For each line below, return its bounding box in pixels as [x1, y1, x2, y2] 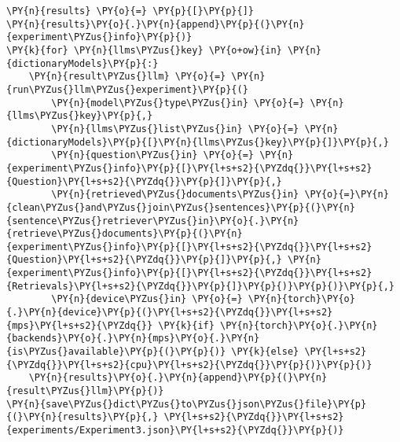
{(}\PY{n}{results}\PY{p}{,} [6, 411, 159, 423]
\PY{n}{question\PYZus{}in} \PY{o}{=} [51, 149, 254, 161]
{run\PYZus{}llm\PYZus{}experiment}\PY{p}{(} [6, 83, 248, 95]
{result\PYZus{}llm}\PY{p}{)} [6, 385, 164, 397]
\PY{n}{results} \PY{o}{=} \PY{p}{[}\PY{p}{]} [6, 6, 254, 17]
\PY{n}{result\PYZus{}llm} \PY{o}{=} [28, 71, 226, 83]
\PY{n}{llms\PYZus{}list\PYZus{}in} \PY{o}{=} [51, 123, 299, 134]
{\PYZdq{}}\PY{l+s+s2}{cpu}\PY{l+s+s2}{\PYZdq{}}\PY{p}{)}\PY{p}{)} [6, 359, 372, 370]
